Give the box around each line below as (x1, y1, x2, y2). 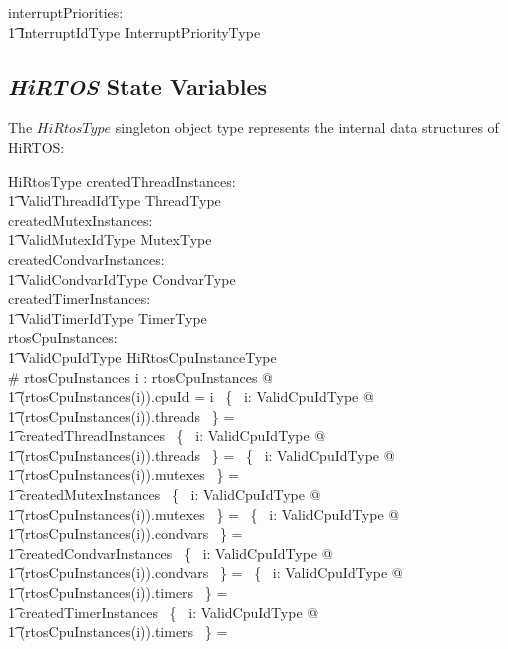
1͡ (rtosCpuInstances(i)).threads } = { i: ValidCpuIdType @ (8, 444, 395, 465)
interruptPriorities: (8, 2, 124, 22)
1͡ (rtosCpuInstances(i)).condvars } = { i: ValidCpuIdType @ (8, 562, 403, 583)
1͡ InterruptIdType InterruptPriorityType (8, 21, 261, 42)
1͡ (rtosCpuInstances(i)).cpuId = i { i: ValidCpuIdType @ (8, 386, 374, 407)
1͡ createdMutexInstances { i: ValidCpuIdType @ (8, 484, 321, 505)
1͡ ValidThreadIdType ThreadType (8, 190, 221, 211)
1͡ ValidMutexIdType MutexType (8, 229, 212, 250)
